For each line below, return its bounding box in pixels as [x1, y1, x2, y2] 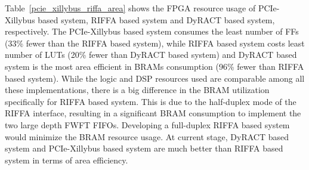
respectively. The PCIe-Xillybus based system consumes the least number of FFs [5, 25, 299, 38]
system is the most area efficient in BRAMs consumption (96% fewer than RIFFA [5, 60, 304, 72]
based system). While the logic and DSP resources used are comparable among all [5, 72, 305, 84]
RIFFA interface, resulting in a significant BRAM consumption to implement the [5, 107, 301, 119]
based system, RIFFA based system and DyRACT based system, [38, 13, 275, 26]
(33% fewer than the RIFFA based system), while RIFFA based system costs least [5, 36, 305, 49]
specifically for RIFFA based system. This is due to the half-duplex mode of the [5, 95, 296, 107]
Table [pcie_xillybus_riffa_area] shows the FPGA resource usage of [5, 2, 256, 14]
